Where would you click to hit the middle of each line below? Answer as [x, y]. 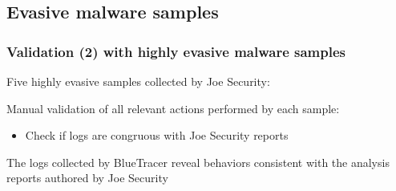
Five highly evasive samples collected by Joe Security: [138, 81]
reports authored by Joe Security [87, 178]
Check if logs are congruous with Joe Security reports [157, 135]
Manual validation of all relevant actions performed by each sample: [173, 108]
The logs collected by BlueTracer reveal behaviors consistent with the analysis [198, 162]
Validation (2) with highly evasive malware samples [176, 51]
